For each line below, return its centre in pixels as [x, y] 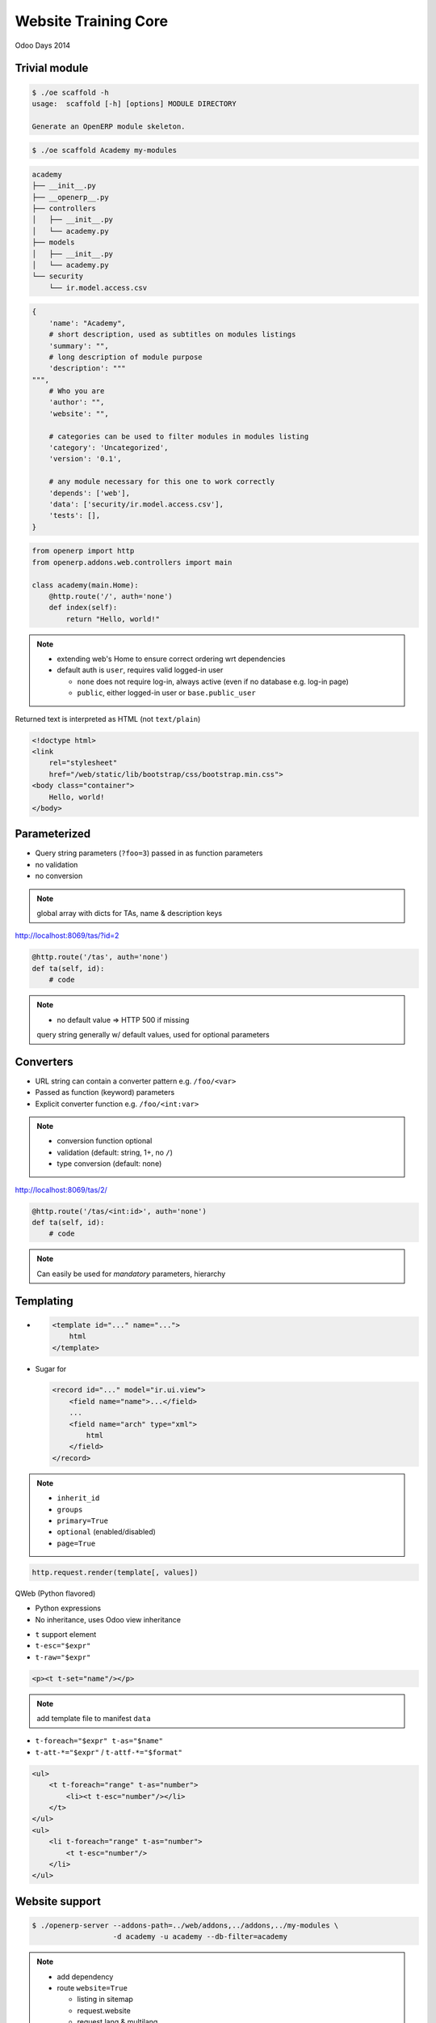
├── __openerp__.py [70, 197]
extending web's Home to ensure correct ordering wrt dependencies [171, 659]
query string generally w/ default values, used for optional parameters [153, 1034]
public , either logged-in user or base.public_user [166, 693]
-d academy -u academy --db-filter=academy [200, 1937]
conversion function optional [105, 1141]
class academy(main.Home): [85, 585]
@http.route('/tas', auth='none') [100, 957]
